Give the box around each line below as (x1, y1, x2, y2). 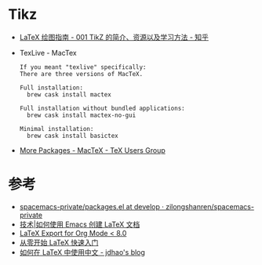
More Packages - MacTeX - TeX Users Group (19, 145, 166, 154)
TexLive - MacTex (19, 48, 77, 57)
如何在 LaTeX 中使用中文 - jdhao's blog (19, 247, 145, 256)
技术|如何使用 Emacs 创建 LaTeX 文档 (19, 220, 140, 229)
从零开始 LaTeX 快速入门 (19, 238, 99, 247)
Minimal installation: (19, 125, 94, 132)
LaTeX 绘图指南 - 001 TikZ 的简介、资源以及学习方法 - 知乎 (19, 32, 209, 42)
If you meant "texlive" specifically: (19, 63, 147, 71)
